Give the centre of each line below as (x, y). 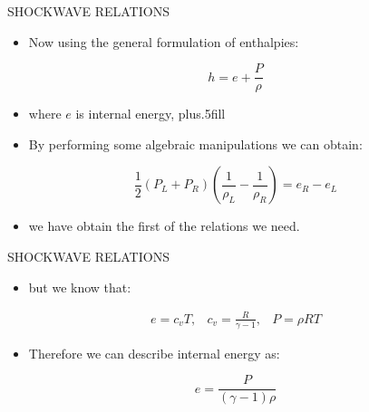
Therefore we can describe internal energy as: (154, 353)
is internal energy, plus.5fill (151, 114)
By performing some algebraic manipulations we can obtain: (195, 144)
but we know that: (80, 287)
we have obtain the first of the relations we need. (164, 226)
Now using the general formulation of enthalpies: (164, 41)
